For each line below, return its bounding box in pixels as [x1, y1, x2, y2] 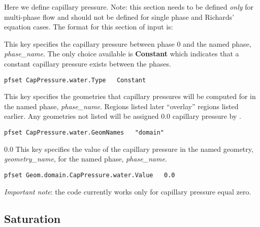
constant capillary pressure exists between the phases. [4, 58, 171, 69]
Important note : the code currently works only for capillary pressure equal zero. [4, 186, 251, 197]
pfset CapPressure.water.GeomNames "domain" [4, 129, 164, 136]
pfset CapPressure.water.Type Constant [4, 76, 146, 84]
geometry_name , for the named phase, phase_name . [4, 153, 167, 164]
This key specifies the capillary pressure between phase [4, 38, 175, 49]
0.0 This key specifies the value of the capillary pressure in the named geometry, [4, 143, 253, 154]
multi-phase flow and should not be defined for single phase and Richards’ [4, 11, 234, 22]
